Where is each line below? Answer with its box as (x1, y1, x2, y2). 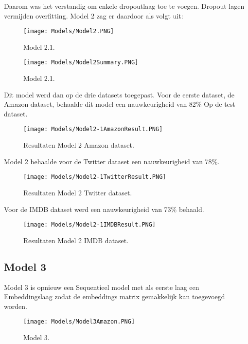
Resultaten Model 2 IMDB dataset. (23, 235, 129, 245)
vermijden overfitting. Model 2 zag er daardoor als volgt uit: (4, 10, 183, 20)
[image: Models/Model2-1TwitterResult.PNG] (23, 173, 166, 181)
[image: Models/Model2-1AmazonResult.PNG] (23, 126, 163, 133)
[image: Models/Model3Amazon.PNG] (23, 318, 135, 325)
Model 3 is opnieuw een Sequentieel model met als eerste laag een (4, 282, 199, 292)
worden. (4, 301, 27, 311)
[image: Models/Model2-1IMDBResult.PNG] (23, 221, 156, 229)
